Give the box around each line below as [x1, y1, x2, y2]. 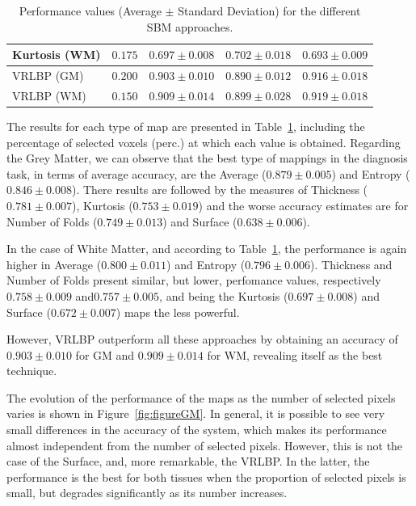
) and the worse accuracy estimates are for [198, 196, 409, 213]
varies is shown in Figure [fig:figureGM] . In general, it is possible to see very [6, 405, 385, 422]
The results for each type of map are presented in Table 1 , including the [6, 117, 365, 134]
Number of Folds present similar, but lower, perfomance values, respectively [6, 272, 381, 289]
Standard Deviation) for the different [178, 2, 361, 19]
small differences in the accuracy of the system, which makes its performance [6, 421, 387, 438]
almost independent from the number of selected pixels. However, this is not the [6, 436, 403, 453]
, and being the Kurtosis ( [159, 287, 288, 304]
